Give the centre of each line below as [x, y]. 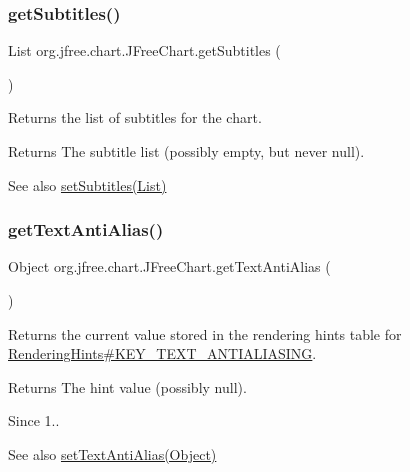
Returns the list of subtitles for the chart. [135, 117]
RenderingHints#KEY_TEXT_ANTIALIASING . [162, 353]
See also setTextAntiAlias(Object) [112, 453]
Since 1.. [34, 420]
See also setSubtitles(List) [87, 184]
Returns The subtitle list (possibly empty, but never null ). [186, 151]
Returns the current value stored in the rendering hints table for [205, 333]
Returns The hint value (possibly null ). [127, 386]
